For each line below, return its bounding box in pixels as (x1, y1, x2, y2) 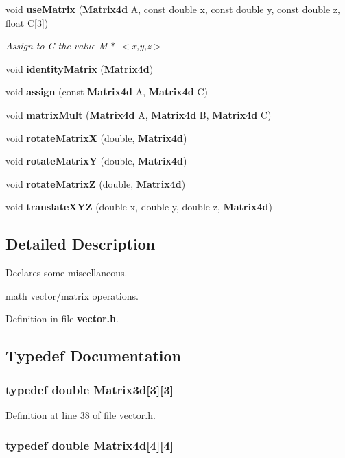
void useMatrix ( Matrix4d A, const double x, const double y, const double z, (5, 2, 340, 16)
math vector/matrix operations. (5, 288, 139, 302)
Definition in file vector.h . (5, 311, 119, 326)
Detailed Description (5, 233, 156, 254)
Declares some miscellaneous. (5, 265, 128, 280)
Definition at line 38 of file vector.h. (5, 407, 156, 422)
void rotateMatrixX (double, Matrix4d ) (5, 130, 187, 145)
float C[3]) (5, 15, 49, 29)
